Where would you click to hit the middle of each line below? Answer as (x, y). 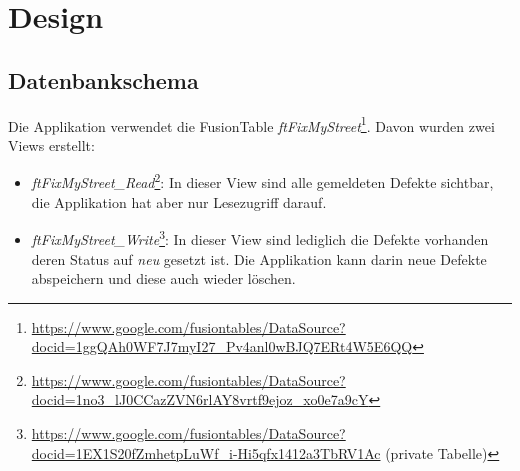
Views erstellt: (51, 144)
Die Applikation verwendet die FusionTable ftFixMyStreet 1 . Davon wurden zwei (251, 124)
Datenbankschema (103, 79)
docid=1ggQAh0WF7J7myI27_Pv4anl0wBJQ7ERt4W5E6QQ (222, 346)
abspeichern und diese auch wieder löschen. (163, 278)
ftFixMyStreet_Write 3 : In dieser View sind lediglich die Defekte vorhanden (260, 237)
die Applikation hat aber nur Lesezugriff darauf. (179, 201)
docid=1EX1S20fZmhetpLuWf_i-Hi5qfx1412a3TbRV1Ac (206, 452)
